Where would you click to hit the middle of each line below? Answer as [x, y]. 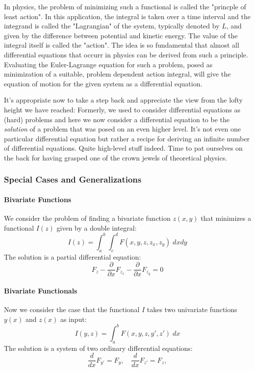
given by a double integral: [97, 227]
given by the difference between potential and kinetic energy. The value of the [121, 35]
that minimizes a [226, 218]
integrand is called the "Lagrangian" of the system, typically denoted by [112, 26]
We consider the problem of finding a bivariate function [87, 218]
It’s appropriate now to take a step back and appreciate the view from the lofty [123, 100]
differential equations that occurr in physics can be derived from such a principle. [126, 54]
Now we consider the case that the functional [72, 309]
